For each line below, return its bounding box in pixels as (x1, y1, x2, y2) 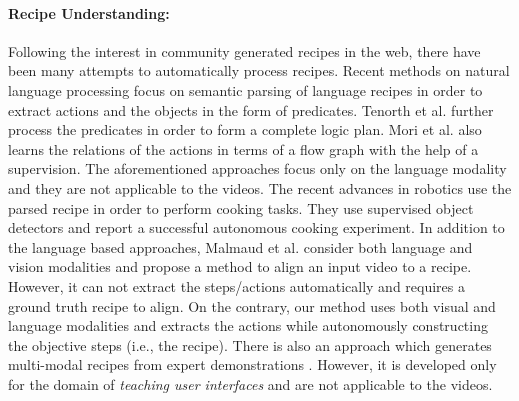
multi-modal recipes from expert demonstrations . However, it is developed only (8, 354, 497, 375)
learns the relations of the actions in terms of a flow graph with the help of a (8, 138, 479, 159)
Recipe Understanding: (8, 2, 170, 23)
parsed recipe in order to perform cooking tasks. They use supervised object (8, 197, 474, 218)
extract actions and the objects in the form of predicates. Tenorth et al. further (8, 99, 494, 120)
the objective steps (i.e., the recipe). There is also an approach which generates (8, 334, 492, 355)
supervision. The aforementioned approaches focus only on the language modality (8, 158, 507, 179)
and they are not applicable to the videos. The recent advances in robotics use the (8, 177, 512, 198)
